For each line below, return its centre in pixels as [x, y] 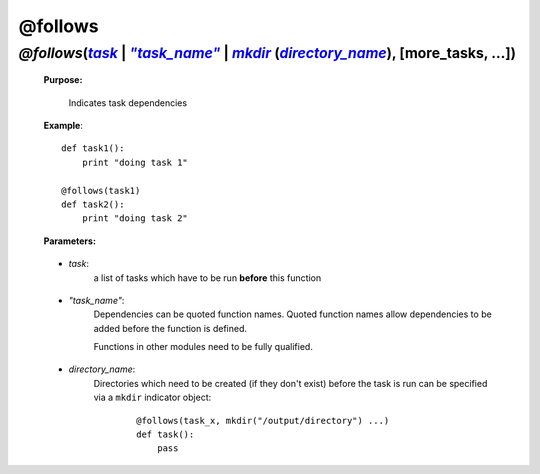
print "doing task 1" [135, 162]
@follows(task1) [101, 190]
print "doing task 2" [135, 218]
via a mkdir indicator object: [152, 397]
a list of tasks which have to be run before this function [207, 277]
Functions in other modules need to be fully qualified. [203, 347]
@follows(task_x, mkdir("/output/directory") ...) [263, 420]
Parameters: [70, 241]
